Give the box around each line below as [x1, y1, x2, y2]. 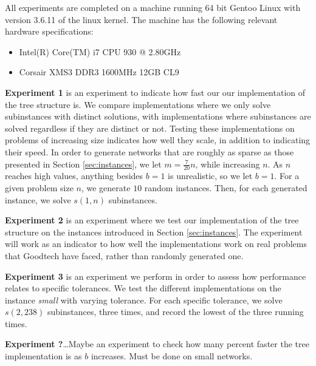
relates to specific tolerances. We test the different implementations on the [5, 282, 281, 294]
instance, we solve [5, 193, 71, 206]
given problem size [5, 181, 74, 194]
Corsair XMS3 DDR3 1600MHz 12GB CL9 [19, 66, 179, 78]
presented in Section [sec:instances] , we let [5, 157, 162, 170]
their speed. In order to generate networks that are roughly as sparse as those [5, 145, 294, 158]
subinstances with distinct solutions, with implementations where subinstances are [5, 110, 311, 123]
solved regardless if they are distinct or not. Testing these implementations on [5, 121, 295, 134]
